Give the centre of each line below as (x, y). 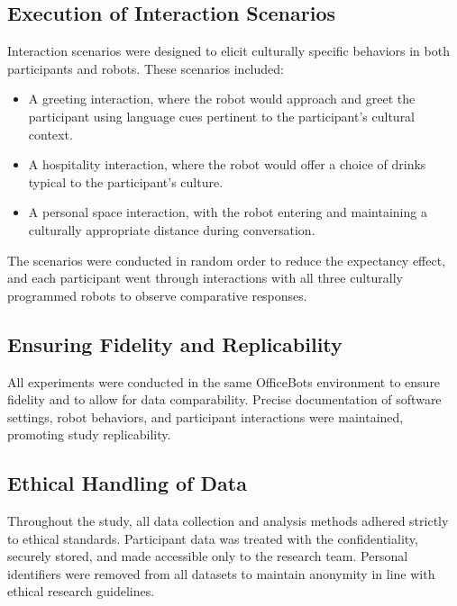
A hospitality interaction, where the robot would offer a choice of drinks (227, 164)
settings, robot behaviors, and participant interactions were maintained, (206, 416)
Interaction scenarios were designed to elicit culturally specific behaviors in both (228, 51)
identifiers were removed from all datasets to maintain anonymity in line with (221, 573)
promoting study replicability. (89, 434)
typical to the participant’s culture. (126, 181)
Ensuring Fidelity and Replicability (175, 344)
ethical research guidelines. (81, 591)
